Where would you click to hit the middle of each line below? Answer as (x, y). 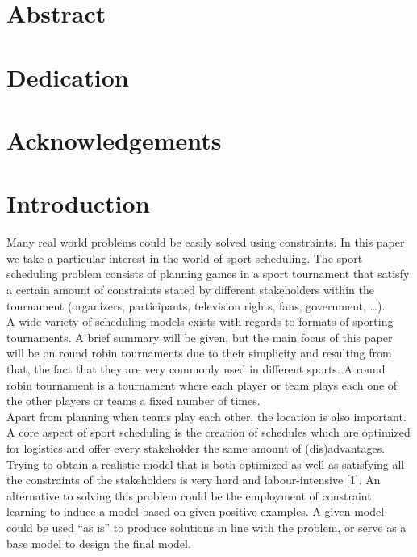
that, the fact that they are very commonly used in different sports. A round (196, 369)
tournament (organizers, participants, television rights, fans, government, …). (196, 305)
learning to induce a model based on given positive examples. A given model (196, 511)
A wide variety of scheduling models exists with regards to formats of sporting (200, 321)
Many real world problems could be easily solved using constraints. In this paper (206, 242)
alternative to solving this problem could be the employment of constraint (189, 495)
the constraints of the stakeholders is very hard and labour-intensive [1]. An (194, 480)
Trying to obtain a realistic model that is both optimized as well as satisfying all (206, 464)
